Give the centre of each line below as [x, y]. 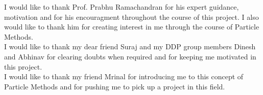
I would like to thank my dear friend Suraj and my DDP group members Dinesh [130, 46]
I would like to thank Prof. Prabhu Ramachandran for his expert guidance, [122, 7]
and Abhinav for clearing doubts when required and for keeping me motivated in [130, 56]
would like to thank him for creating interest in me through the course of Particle [132, 27]
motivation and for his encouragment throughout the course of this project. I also [131, 17]
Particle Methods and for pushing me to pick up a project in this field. [115, 86]
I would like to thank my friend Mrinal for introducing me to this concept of [124, 76]
